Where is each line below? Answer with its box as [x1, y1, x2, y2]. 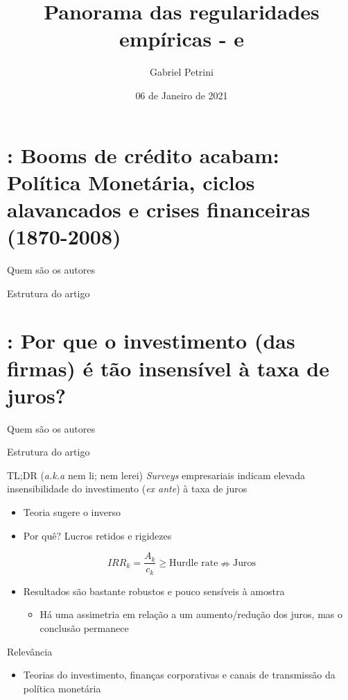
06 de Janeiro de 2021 [135, 87, 228, 102]
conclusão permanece [40, 620, 129, 635]
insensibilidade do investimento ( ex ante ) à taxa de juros [7, 481, 247, 496]
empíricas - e [119, 24, 245, 53]
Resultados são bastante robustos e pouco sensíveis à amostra [23, 583, 285, 598]
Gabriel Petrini [150, 65, 214, 79]
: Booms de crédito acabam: [7, 140, 279, 169]
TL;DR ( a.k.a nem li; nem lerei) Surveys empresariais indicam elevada [7, 467, 306, 482]
